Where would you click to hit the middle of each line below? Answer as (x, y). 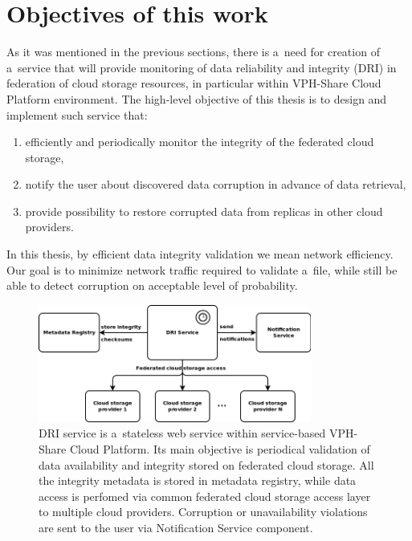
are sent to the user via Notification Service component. (176, 527)
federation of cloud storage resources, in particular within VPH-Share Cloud (194, 83)
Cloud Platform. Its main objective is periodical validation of (220, 448)
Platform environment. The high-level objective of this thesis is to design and (197, 98)
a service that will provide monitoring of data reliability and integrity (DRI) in (202, 67)
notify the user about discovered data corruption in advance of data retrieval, (216, 184)
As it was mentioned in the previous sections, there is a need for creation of (193, 52)
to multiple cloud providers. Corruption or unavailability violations (203, 512)
